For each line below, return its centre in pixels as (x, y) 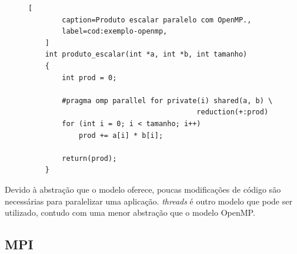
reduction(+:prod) (233, 112)
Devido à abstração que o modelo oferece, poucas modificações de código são (143, 189)
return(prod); (89, 158)
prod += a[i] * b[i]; (121, 135)
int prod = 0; (89, 77)
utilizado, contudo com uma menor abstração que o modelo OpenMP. (130, 212)
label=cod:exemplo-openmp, (115, 32)
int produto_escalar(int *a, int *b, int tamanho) (146, 55)
